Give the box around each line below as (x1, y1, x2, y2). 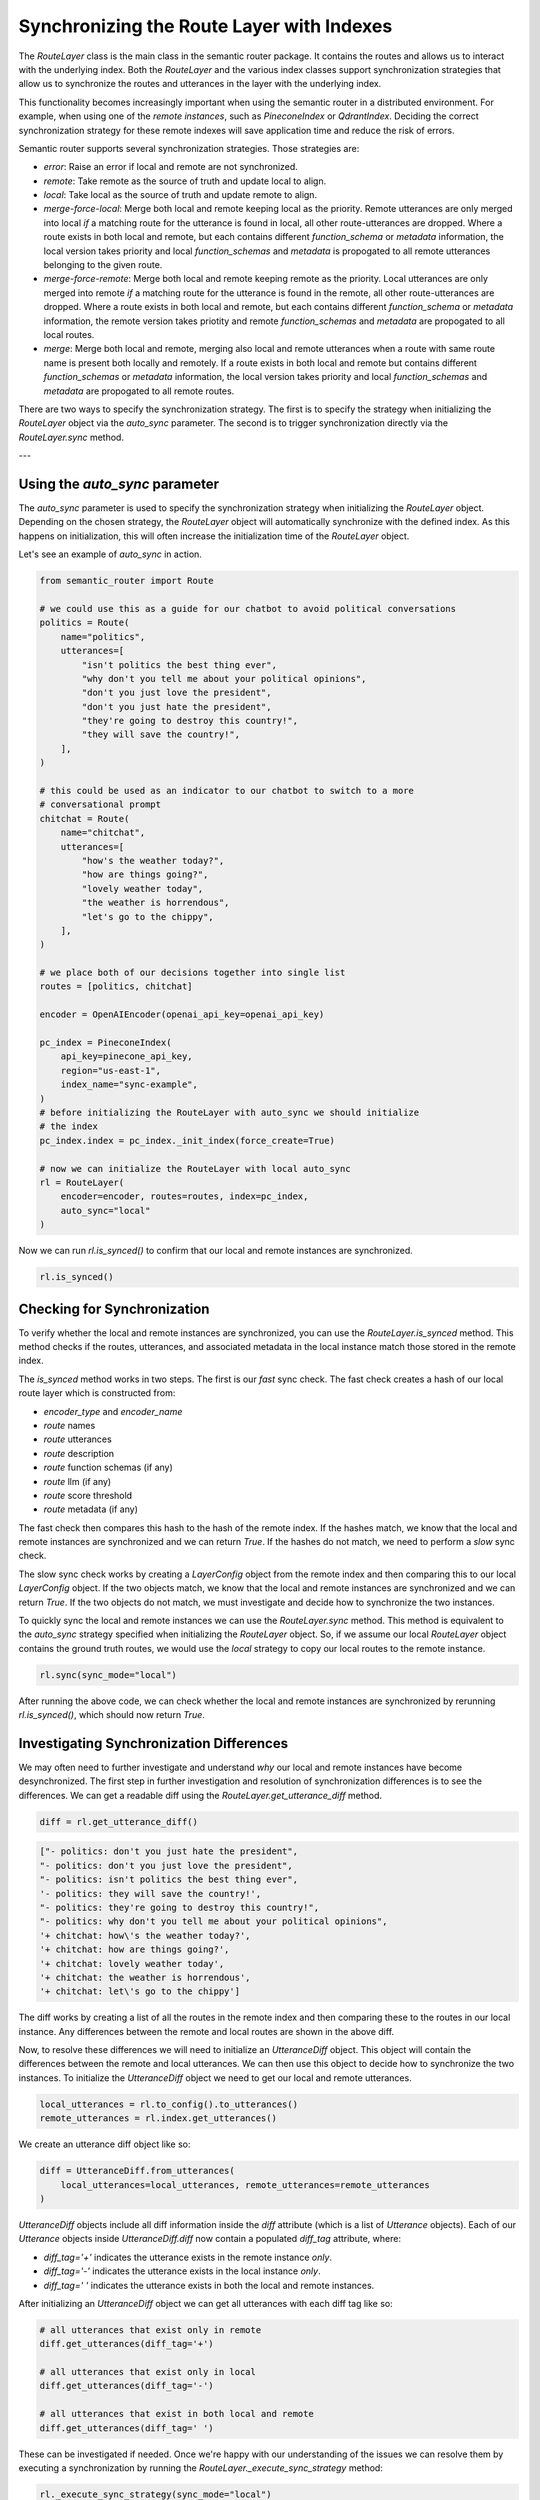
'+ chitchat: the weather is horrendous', (39, 1971, 251, 1983)
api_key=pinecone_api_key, (60, 1051, 194, 1062)
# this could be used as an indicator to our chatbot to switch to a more (39, 785, 415, 797)
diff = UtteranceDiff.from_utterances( (39, 2165, 235, 2177)
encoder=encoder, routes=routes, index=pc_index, (60, 1191, 309, 1202)
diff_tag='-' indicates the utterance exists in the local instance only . (43, 2265, 321, 2277)
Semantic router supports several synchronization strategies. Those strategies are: (18, 142, 360, 154)
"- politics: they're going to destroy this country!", (39, 1901, 320, 1913)
